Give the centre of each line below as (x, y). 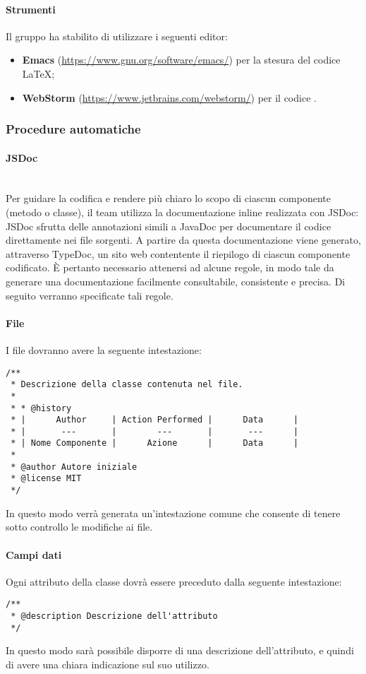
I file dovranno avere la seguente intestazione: (104, 349)
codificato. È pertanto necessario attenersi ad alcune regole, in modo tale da (170, 267)
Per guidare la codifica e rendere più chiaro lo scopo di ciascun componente (168, 198)
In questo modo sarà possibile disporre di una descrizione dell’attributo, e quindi (180, 650)
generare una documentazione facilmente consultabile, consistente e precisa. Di (176, 281)
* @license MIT (46, 479)
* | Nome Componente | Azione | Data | (155, 443)
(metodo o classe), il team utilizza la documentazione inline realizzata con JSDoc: (182, 212)
